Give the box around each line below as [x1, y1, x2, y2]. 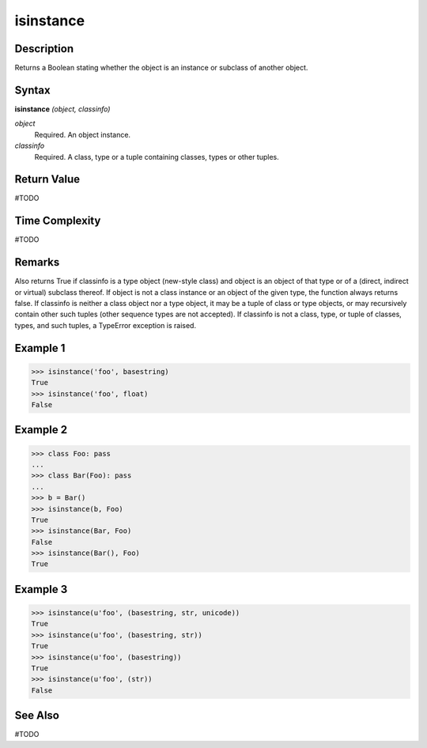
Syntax [14, 83, 51, 96]
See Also [14, 708, 59, 723]
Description [14, 42, 74, 55]
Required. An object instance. [34, 130, 130, 139]
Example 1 [14, 341, 66, 355]
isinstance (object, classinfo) [14, 104, 111, 114]
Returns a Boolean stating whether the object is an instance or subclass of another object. [14, 63, 308, 73]
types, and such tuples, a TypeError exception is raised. [14, 320, 197, 330]
